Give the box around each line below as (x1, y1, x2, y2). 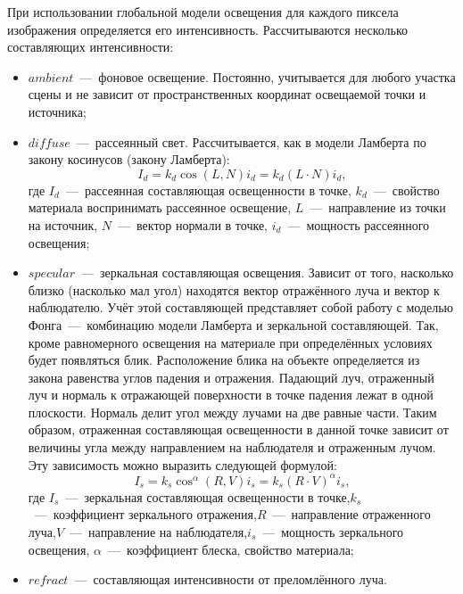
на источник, (28, 215, 98, 234)
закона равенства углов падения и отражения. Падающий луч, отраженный (28, 367, 434, 386)
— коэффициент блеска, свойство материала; (108, 540, 354, 558)
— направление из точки (310, 198, 446, 217)
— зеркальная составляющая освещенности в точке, (65, 487, 351, 506)
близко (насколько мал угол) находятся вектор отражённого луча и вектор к (28, 280, 440, 299)
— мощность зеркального (262, 522, 404, 540)
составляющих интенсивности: (7, 37, 174, 56)
